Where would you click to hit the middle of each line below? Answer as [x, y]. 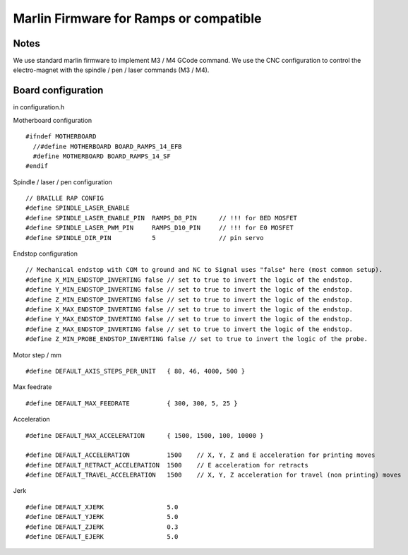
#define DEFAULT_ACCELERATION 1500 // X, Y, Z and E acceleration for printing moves [200, 455]
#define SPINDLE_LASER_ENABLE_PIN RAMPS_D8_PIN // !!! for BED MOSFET [162, 218]
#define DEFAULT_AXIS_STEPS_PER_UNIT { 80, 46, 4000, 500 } [136, 371]
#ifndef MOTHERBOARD [61, 137]
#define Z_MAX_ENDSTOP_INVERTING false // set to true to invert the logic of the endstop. [189, 329]
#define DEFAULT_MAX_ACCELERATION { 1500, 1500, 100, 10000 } [145, 435]
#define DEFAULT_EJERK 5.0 [102, 537]
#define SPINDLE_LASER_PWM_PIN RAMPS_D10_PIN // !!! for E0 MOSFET [160, 228]
